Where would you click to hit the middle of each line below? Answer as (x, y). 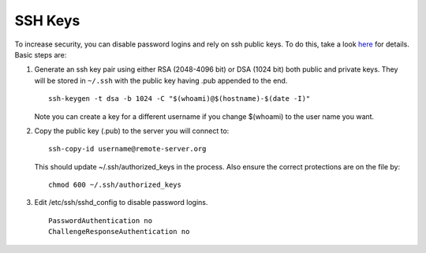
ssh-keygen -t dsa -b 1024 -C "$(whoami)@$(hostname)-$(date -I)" (179, 99)
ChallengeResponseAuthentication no (119, 232)
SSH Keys (47, 20)
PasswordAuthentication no (101, 220)
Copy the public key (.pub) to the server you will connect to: (132, 131)
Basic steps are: (41, 54)
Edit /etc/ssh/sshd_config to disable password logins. (121, 203)
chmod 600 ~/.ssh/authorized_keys (115, 185)
